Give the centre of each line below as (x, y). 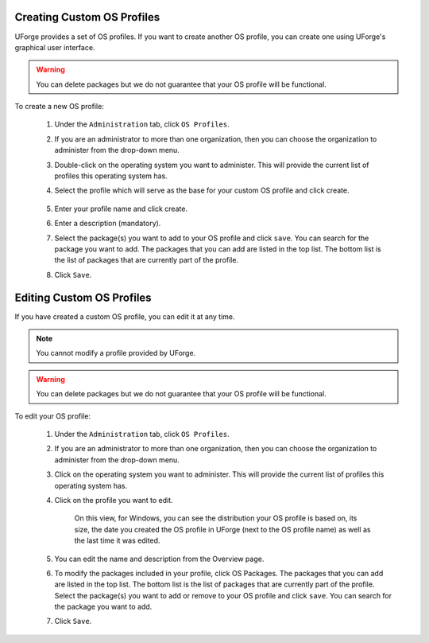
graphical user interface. (55, 47)
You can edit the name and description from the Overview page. (159, 559)
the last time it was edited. (117, 540)
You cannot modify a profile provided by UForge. (116, 353)
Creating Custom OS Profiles (87, 17)
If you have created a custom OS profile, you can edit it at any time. (125, 316)
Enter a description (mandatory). (108, 224)
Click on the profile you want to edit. (114, 500)
